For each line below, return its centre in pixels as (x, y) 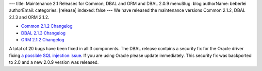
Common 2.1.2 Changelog (47, 26)
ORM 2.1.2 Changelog (43, 39)
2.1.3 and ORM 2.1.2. (29, 17)
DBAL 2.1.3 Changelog (43, 33)
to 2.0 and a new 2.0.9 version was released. (54, 62)
